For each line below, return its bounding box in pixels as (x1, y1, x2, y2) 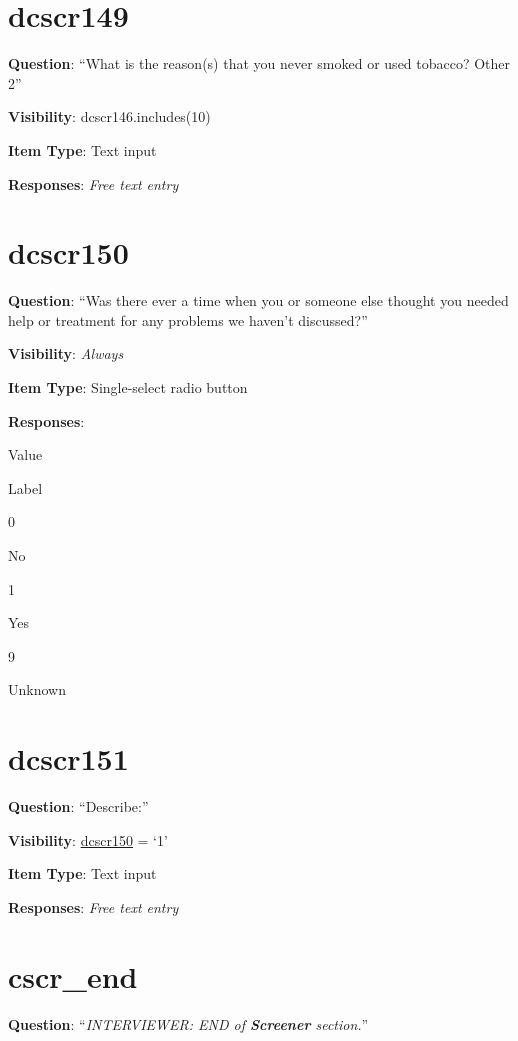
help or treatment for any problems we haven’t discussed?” (8, 309, 368, 330)
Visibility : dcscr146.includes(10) (8, 106, 211, 127)
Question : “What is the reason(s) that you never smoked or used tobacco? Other (8, 53, 511, 74)
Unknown (8, 679, 66, 700)
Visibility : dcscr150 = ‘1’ (8, 829, 168, 850)
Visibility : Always (8, 343, 124, 364)
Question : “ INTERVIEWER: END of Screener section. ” (8, 1013, 369, 1034)
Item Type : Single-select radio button (8, 377, 248, 397)
